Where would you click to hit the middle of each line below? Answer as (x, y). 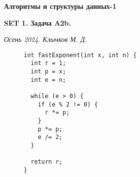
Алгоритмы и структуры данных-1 (60, 6)
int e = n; (48, 80)
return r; (47, 162)
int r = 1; (48, 63)
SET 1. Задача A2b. (37, 22)
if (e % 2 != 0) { (68, 104)
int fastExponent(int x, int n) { (80, 55)
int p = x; (48, 72)
